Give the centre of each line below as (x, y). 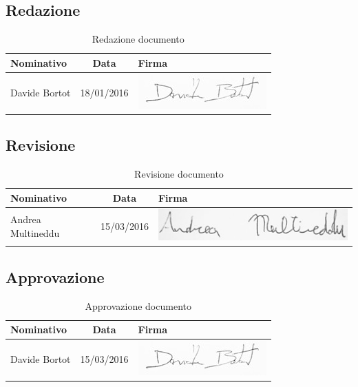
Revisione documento (179, 173)
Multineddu (35, 232)
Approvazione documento (138, 305)
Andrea (26, 219)
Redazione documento (138, 39)
